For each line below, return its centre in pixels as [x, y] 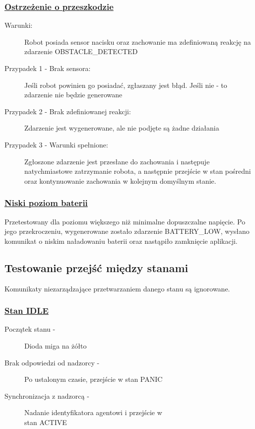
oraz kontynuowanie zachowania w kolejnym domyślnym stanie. [120, 180]
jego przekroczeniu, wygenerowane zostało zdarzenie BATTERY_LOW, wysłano [127, 231]
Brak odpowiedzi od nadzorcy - [52, 362]
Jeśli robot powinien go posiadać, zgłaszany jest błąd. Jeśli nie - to [126, 85]
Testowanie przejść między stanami [96, 267]
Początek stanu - [30, 329]
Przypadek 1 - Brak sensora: [48, 68]
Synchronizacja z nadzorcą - [47, 395]
